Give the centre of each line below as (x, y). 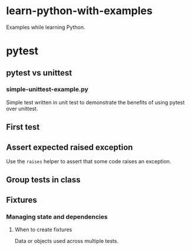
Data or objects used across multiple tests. (67, 241)
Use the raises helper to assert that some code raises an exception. (89, 162)
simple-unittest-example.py (47, 90)
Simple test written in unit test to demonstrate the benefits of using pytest (95, 102)
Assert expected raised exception (70, 147)
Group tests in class (43, 180)
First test (23, 127)
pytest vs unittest (39, 73)
